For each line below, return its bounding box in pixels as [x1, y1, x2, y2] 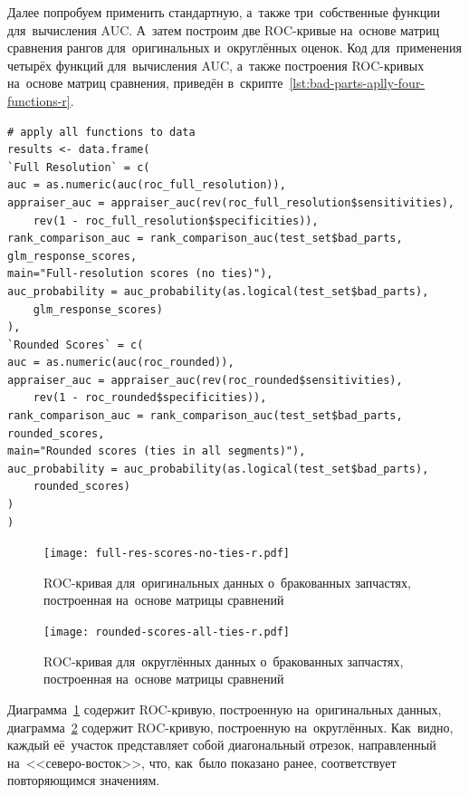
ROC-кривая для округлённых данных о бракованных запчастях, [43, 651, 404, 670]
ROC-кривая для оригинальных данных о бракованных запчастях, [43, 572, 411, 591]
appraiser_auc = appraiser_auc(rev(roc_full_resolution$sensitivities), [7, 196, 455, 209]
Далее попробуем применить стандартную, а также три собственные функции [7, 3, 441, 21]
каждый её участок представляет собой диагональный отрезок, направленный [7, 735, 436, 754]
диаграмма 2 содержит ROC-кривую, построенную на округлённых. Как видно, [7, 717, 454, 736]
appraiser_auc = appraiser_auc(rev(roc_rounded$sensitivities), [7, 373, 403, 387]
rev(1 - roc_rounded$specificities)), [33, 391, 267, 405]
